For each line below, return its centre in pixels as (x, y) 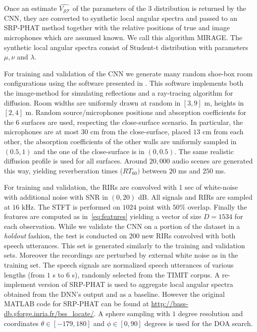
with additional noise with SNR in (56, 196)
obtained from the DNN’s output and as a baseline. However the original (114, 294)
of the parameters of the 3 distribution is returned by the (159, 8)
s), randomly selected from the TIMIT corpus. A (146, 274)
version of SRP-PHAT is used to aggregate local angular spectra (135, 284)
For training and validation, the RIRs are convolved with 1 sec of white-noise (121, 187)
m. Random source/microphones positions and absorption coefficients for (136, 112)
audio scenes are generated (212, 161)
